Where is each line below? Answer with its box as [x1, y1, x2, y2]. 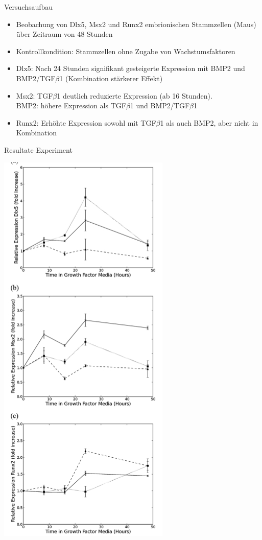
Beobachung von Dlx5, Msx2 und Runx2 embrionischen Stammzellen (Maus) [16, 18, 256, 29]
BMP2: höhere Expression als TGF [16, 100, 126, 111]
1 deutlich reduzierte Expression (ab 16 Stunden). [57, 90, 212, 101]
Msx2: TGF [16, 90, 53, 101]
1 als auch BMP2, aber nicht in [160, 117, 258, 128]
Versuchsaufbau [4, 2, 53, 12]
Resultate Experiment [4, 144, 73, 155]
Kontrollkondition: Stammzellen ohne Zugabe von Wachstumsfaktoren [16, 45, 235, 56]
